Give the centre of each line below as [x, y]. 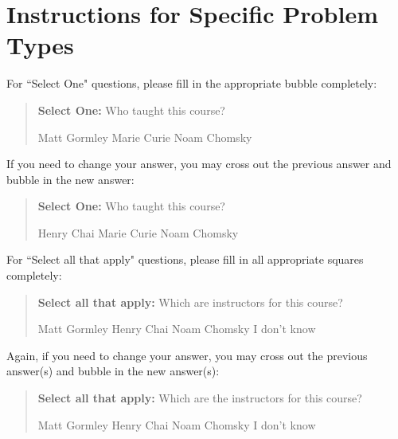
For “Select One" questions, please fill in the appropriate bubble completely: [192, 83]
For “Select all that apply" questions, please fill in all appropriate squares [185, 259]
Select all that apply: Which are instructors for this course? [190, 302]
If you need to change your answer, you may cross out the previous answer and [199, 164]
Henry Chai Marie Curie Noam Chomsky [138, 232]
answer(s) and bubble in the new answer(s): [113, 371]
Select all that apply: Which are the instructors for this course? [200, 398]
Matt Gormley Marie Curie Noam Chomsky [145, 137]
